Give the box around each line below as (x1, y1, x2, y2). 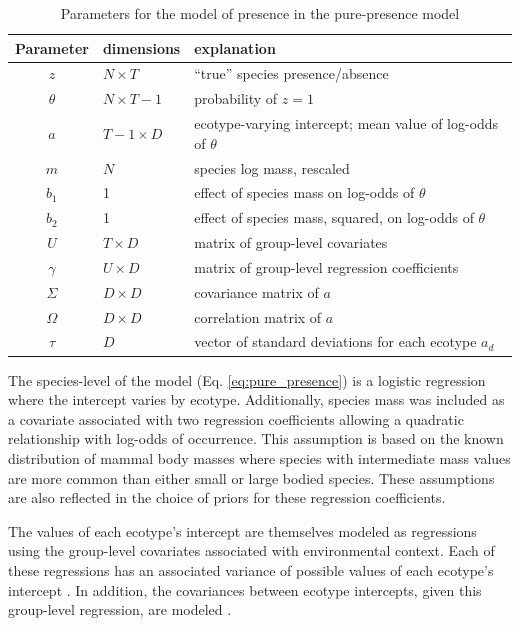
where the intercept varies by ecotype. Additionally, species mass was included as (8, 389, 505, 410)
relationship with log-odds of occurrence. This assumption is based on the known (8, 428, 504, 449)
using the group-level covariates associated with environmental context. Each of (8, 540, 495, 561)
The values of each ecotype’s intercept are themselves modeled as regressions (8, 520, 477, 541)
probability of (194, 88, 278, 109)
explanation (194, 37, 276, 58)
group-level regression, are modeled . (8, 599, 232, 620)
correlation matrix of (194, 306, 322, 327)
